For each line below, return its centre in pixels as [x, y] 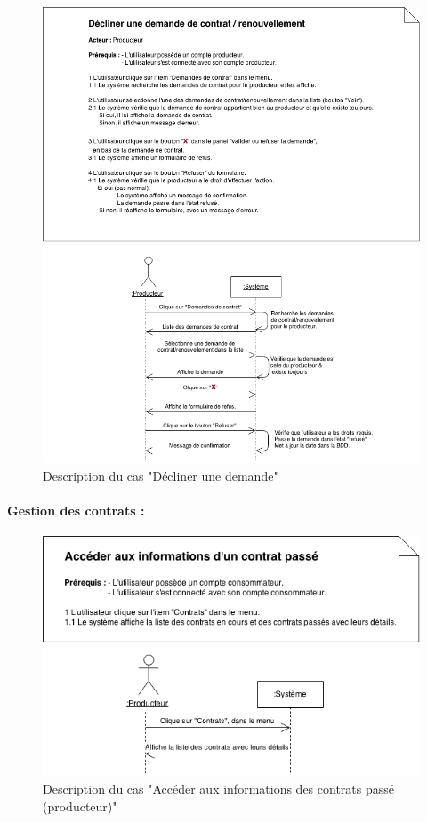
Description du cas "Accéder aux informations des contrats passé [218, 789]
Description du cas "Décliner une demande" [161, 475]
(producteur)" [80, 806]
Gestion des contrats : [76, 510]
